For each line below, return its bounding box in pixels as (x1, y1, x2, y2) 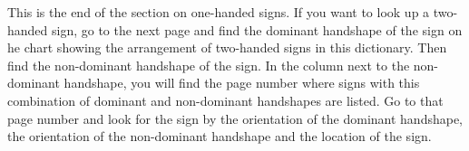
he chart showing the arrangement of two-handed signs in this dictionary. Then (7, 38, 447, 57)
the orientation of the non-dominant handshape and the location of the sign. (7, 127, 432, 146)
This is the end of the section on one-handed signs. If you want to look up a (7, 3, 430, 21)
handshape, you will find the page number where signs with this (64, 73, 420, 92)
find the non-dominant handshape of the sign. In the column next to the (7, 55, 410, 74)
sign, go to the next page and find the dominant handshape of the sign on (52, 20, 463, 39)
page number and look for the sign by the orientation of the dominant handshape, (7, 109, 463, 127)
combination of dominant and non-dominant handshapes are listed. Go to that (7, 90, 444, 109)
